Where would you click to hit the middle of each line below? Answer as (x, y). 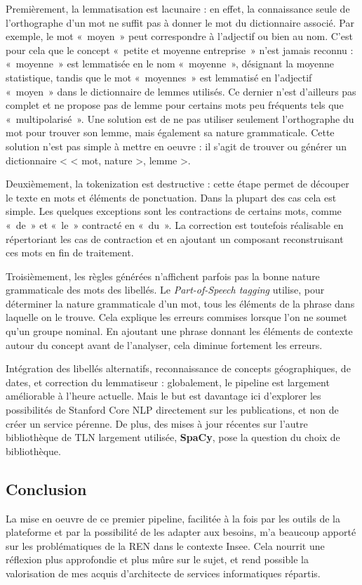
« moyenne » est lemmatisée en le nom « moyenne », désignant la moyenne (170, 64)
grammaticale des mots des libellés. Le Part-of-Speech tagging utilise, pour (165, 290)
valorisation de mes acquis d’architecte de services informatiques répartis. (163, 573)
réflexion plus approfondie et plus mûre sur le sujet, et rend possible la (157, 559)
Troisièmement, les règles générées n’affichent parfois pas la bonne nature (163, 276)
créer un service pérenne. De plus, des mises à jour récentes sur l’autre (157, 423)
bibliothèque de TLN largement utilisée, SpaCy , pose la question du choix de (173, 437)
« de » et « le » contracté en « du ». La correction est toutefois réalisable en (175, 224)
